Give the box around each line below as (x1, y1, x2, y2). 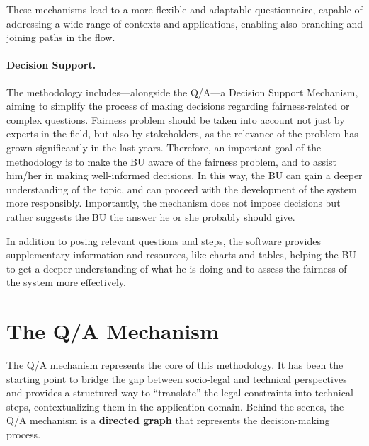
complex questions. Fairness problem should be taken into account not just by (6, 112, 345, 127)
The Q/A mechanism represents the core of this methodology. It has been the (6, 358, 344, 372)
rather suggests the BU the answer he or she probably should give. (6, 209, 295, 224)
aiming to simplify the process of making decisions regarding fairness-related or (6, 98, 350, 113)
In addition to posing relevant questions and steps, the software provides (6, 233, 321, 248)
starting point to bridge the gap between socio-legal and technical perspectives (6, 371, 347, 386)
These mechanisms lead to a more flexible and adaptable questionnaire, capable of (6, 2, 363, 16)
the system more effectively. (6, 275, 126, 290)
